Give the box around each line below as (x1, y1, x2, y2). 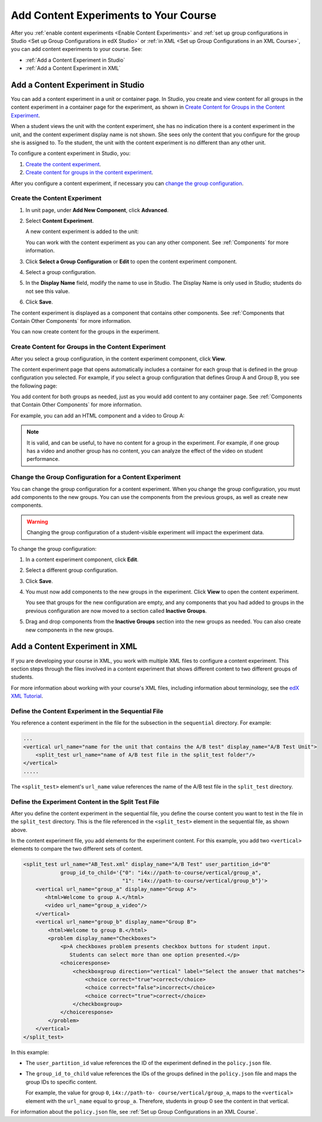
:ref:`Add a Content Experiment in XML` (25, 65, 121, 72)
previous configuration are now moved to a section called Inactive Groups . (25, 607, 207, 614)
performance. (26, 456, 60, 463)
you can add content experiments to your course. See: (11, 46, 143, 53)
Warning (26, 518, 48, 525)
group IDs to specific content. (25, 1078, 97, 1086)
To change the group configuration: (11, 545, 97, 552)
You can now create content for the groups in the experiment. (11, 328, 160, 335)
